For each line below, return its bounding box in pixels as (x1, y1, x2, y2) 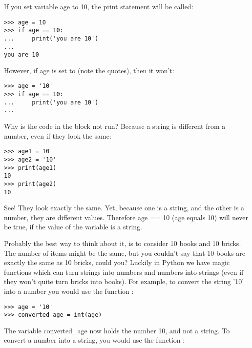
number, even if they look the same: (4, 130, 111, 141)
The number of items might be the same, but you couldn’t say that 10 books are (4, 247, 245, 258)
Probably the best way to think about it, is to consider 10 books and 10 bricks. (4, 238, 241, 248)
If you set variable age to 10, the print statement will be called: (4, 1, 193, 11)
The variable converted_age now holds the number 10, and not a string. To (4, 325, 230, 335)
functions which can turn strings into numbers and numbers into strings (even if (4, 266, 244, 277)
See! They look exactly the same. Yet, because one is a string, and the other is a (4, 203, 244, 213)
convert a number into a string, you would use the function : (4, 335, 185, 345)
